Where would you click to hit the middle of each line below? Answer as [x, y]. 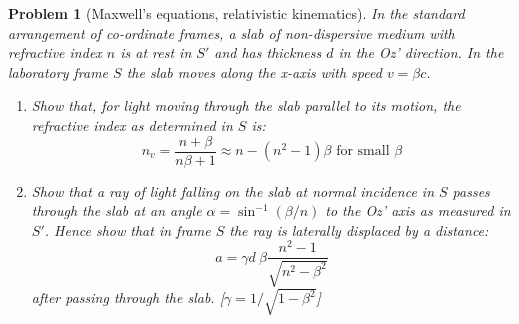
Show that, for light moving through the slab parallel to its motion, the [246, 105]
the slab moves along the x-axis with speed [254, 71]
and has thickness [268, 52]
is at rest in [156, 52]
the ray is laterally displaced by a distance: [359, 229]
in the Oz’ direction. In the [421, 52]
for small [363, 151]
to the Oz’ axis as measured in [418, 210]
